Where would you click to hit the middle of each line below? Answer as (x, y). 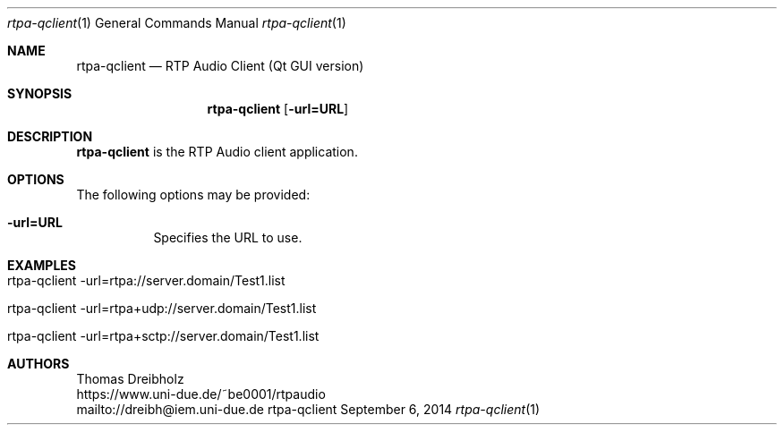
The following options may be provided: (193, 195)
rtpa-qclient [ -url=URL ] (278, 109)
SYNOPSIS (40, 93)
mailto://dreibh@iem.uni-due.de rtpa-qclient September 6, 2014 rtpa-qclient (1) (308, 409)
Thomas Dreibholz (130, 379)
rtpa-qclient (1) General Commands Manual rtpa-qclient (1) (177, 23)
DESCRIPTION (50, 136)
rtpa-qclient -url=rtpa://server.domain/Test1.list (146, 280)
